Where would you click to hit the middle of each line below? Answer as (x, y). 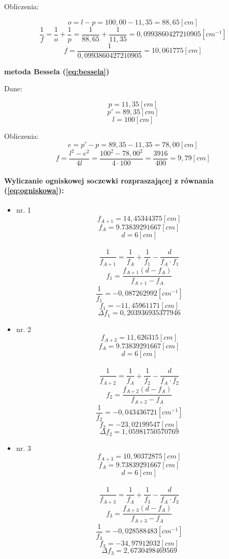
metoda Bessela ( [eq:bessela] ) (57, 71)
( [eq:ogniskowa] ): (34, 190)
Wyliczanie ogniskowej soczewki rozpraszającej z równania (109, 180)
